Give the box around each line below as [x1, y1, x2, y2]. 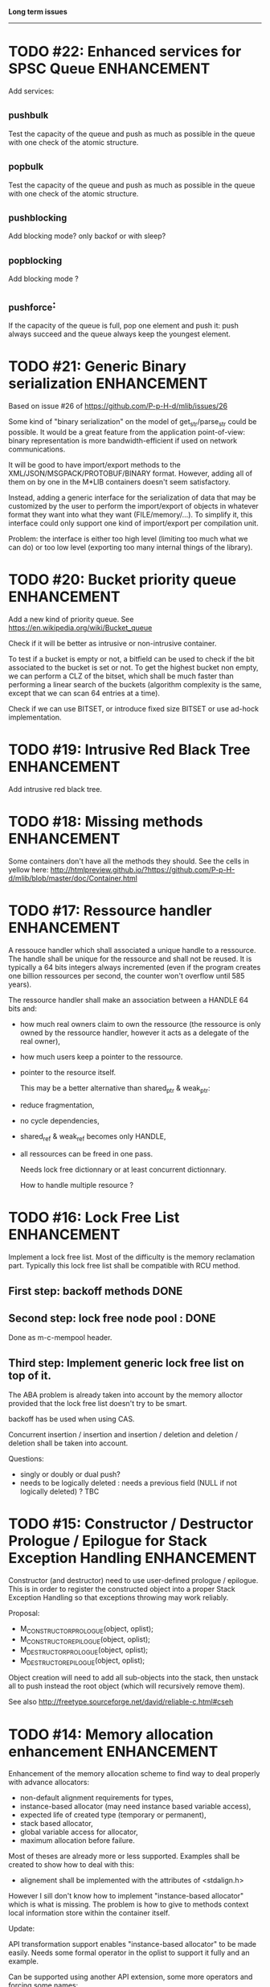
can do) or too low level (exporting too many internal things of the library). [8, 542, 253, 552]
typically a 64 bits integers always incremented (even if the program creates [8, 962, 261, 972]
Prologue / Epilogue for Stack [8, 1532, 207, 1550]
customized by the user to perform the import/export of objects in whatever [8, 501, 259, 510]
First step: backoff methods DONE [8, 1284, 183, 1298]
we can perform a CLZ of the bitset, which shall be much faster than [8, 671, 235, 681]
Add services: [8, 86, 55, 96]
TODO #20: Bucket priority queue [8, 571, 237, 589]
